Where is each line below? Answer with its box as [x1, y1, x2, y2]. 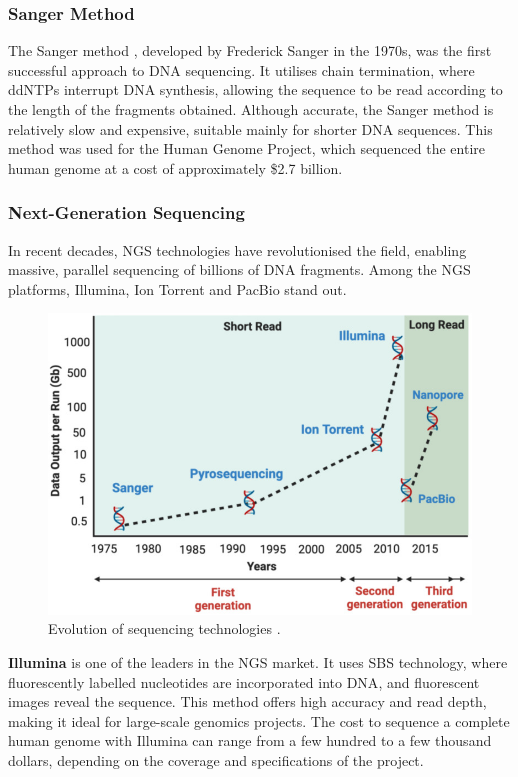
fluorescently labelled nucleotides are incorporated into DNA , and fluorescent [8, 671, 480, 692]
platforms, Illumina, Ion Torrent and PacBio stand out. [8, 278, 347, 299]
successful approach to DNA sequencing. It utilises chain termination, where [8, 59, 475, 80]
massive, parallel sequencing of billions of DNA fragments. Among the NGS [8, 259, 471, 280]
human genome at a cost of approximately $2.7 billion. [8, 157, 343, 178]
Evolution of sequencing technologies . [48, 618, 281, 639]
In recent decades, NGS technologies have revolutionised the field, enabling [8, 239, 467, 260]
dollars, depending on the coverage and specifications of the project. [8, 749, 424, 770]
